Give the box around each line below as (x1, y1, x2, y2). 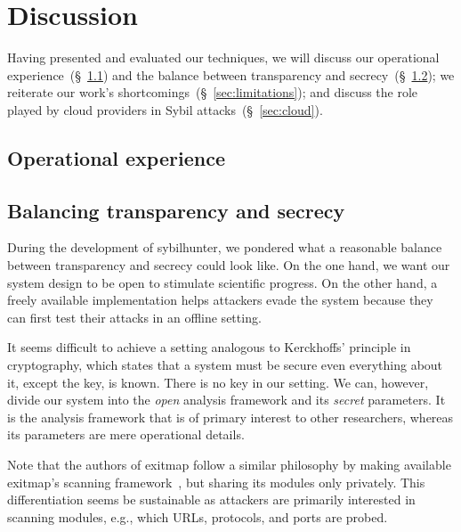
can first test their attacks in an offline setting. (7, 307, 262, 326)
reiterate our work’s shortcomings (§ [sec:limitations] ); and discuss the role (7, 83, 418, 102)
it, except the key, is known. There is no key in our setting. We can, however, (7, 372, 429, 391)
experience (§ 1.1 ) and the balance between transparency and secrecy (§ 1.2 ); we (7, 65, 455, 84)
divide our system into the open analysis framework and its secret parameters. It (7, 390, 446, 409)
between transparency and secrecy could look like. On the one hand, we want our (7, 256, 450, 274)
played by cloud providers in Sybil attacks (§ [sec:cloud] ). (7, 100, 323, 119)
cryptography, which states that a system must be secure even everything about (7, 356, 443, 374)
